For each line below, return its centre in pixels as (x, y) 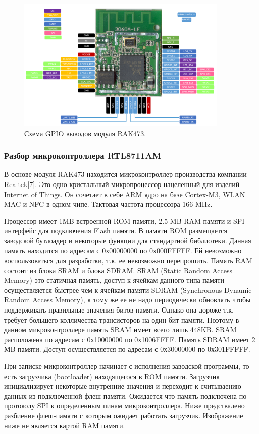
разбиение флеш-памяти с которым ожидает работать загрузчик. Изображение (124, 415)
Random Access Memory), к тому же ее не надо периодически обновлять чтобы (127, 300)
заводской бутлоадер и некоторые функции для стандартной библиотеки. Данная (128, 240)
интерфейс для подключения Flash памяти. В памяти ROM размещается (116, 231)
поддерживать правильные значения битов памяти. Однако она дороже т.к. (119, 310)
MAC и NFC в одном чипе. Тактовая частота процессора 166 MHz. (108, 204)
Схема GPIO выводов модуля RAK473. (85, 133)
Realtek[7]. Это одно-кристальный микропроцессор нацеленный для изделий (122, 184)
